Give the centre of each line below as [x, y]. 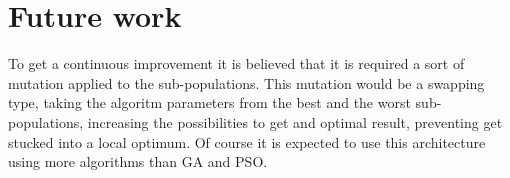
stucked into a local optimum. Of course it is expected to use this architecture [247, 141]
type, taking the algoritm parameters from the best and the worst [209, 102]
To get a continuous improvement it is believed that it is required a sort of [236, 63]
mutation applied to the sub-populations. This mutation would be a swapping [246, 82]
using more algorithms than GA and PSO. [138, 161]
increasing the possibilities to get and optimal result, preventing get [295, 121]
